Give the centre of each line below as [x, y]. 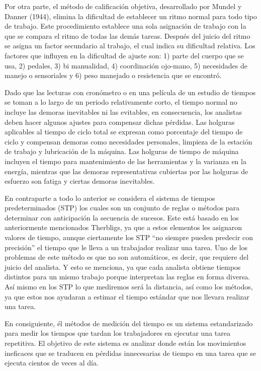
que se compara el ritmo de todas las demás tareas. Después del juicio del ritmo [127, 35]
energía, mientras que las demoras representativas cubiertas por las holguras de [126, 171]
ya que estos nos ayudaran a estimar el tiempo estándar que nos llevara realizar [127, 296]
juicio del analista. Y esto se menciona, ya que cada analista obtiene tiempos [123, 267]
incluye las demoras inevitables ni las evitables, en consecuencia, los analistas [123, 112]
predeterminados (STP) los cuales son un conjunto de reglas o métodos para [122, 208]
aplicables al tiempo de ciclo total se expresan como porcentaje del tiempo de [124, 132]
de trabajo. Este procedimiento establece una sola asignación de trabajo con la [125, 26]
